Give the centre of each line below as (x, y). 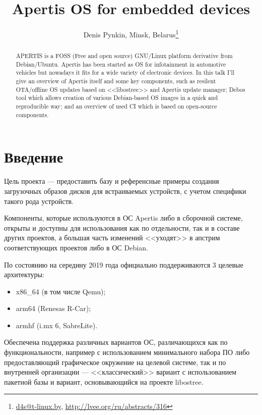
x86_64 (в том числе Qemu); (61, 291)
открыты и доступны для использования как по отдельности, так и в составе (122, 227)
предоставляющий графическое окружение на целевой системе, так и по (115, 362)
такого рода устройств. (39, 201)
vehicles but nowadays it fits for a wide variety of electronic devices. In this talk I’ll (125, 72)
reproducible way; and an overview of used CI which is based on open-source (116, 106)
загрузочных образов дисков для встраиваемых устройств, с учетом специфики (125, 191)
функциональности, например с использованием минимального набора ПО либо (127, 352)
